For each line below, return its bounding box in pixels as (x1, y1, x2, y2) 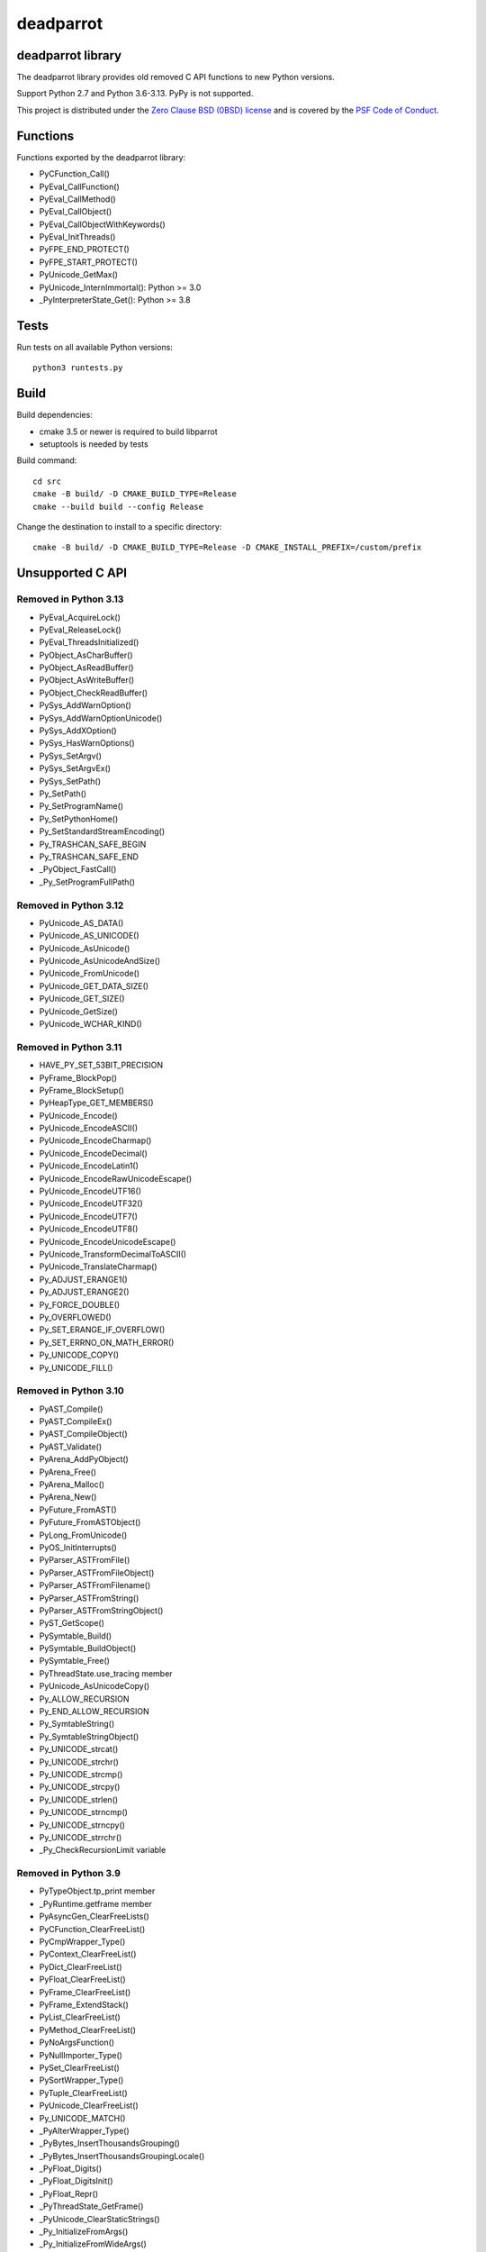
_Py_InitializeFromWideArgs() (39, 2238, 148, 2249)
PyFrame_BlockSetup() (39, 1085, 125, 1095)
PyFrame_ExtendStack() (39, 1999, 130, 2010)
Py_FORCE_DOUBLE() (39, 1299, 121, 1310)
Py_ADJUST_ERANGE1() (39, 1274, 128, 1285)
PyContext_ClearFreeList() (39, 1948, 137, 1959)
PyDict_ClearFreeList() (39, 1961, 122, 1972)
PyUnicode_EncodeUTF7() (39, 1211, 139, 1221)
